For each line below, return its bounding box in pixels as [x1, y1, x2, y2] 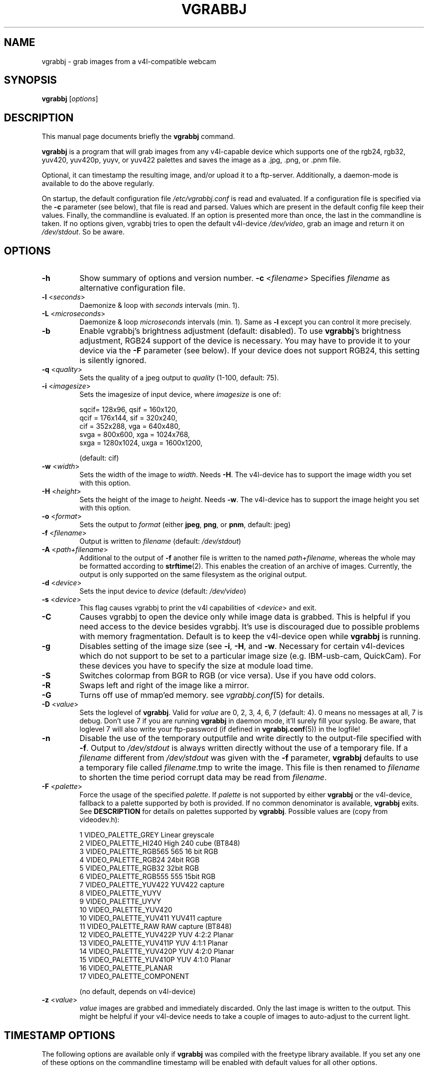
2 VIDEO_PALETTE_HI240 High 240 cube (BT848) [79, 839, 240, 848]
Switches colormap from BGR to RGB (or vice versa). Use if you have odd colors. [79, 671, 376, 681]
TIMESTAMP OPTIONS [4, 1029, 115, 1042]
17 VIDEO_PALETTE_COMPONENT [79, 972, 190, 981]
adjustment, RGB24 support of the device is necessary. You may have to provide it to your [79, 336, 410, 346]
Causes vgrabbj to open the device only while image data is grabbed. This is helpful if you [79, 612, 410, 622]
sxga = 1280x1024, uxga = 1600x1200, [79, 439, 203, 447]
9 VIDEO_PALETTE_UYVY [79, 897, 161, 906]
